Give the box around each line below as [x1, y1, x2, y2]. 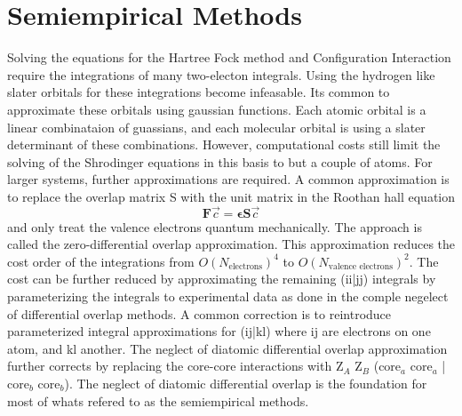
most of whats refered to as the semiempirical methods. [7, 391, 309, 410]
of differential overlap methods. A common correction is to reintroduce [7, 304, 392, 323]
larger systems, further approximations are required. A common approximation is [7, 170, 450, 188]
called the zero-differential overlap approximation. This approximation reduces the [7, 235, 456, 253]
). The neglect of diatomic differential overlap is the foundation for [64, 374, 427, 393]
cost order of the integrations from [7, 252, 195, 270]
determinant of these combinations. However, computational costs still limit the [7, 135, 441, 154]
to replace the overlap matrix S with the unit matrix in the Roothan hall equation [7, 187, 455, 205]
